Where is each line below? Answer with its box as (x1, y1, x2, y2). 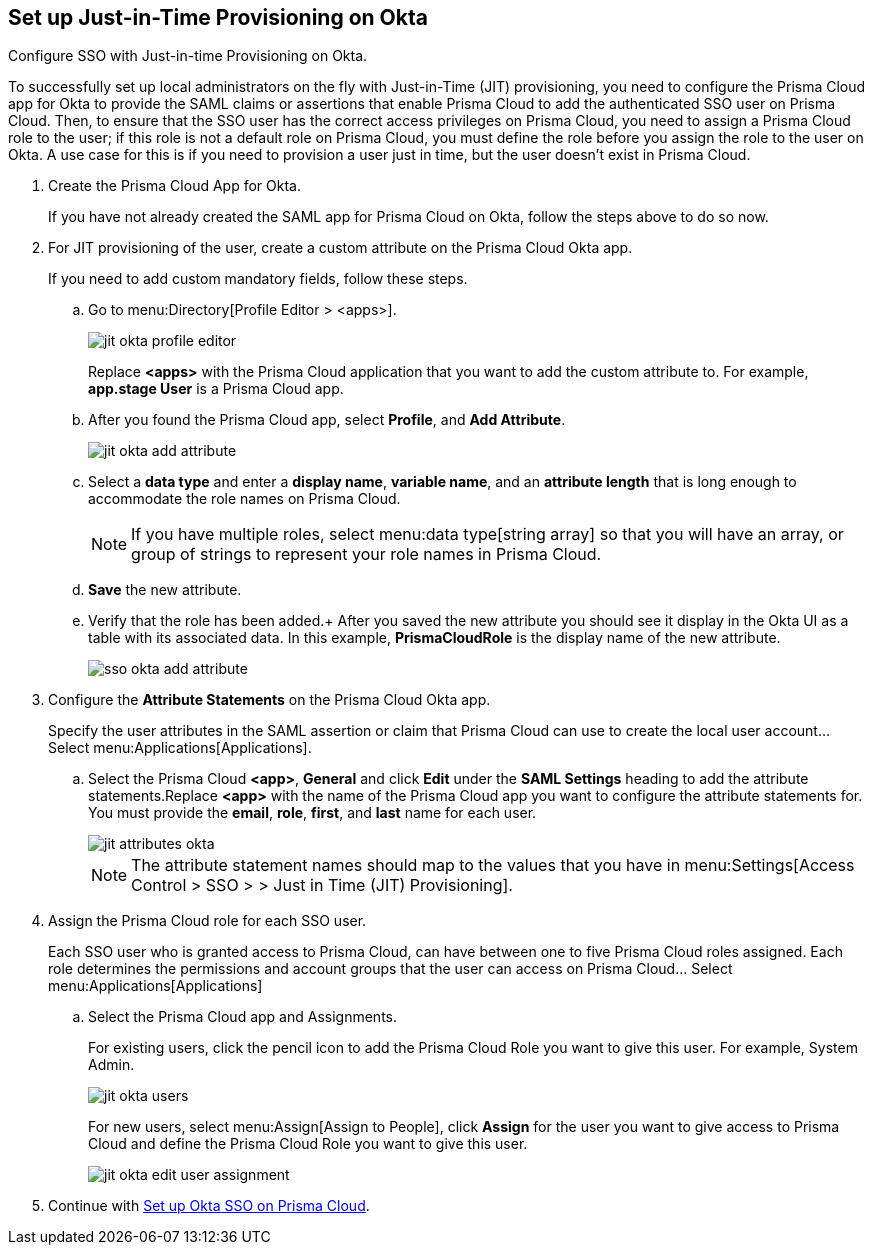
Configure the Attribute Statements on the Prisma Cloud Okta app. (48, 691, 491, 709)
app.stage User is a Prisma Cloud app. (88, 380, 344, 398)
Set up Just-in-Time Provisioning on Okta (8, 5, 428, 30)
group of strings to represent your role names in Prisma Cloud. (131, 544, 602, 565)
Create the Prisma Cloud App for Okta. (48, 177, 301, 195)
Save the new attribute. (88, 581, 242, 599)
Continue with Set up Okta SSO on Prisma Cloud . (48, 1197, 370, 1215)
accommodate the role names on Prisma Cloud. (88, 490, 401, 508)
